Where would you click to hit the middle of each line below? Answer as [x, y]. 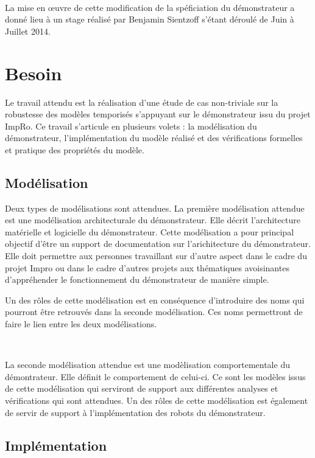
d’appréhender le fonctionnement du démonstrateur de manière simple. [137, 279]
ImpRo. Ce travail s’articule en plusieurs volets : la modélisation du [131, 126]
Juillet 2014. [28, 31]
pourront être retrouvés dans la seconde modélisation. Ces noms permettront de [154, 312]
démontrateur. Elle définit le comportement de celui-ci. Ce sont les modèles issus [155, 376]
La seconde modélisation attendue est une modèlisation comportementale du [147, 365]
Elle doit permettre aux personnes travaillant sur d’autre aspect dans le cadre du [156, 256]
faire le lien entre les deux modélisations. [81, 324]
